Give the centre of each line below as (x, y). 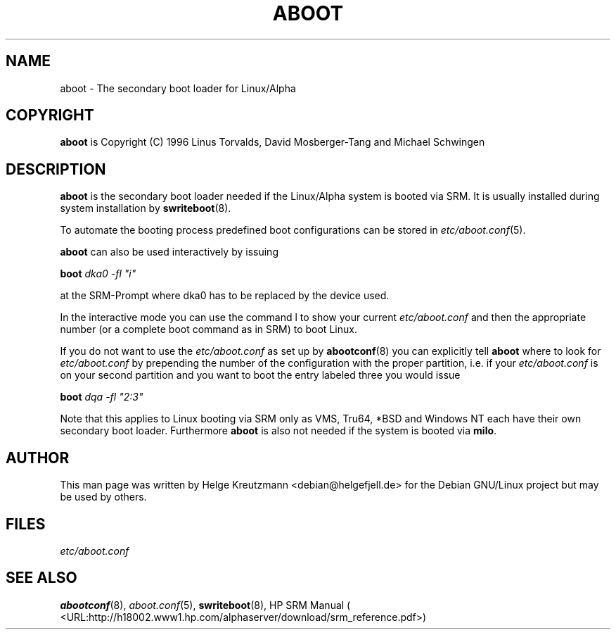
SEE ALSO (41, 578)
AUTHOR (38, 458)
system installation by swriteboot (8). (146, 208)
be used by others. (103, 497)
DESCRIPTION (56, 169)
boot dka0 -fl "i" (98, 274)
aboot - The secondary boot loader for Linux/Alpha (178, 88)
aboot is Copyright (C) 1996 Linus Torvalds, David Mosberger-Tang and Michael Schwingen (272, 142)
